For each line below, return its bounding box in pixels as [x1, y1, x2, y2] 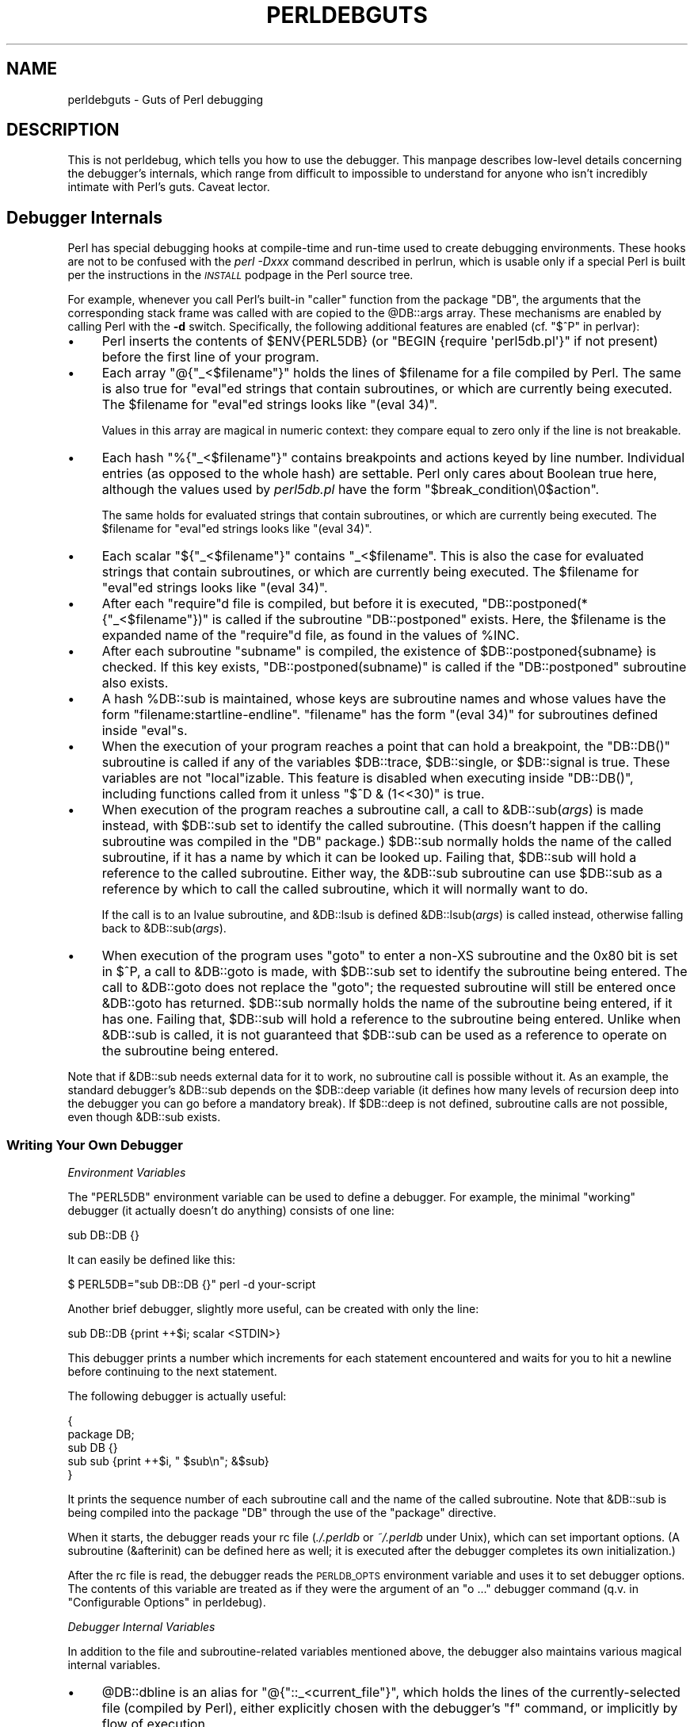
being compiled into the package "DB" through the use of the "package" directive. [67, 1506, 497, 1520]
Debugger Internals [6, 207, 162, 228]
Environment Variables [67, 1166, 186, 1180]
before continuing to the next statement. [67, 1365, 277, 1379]
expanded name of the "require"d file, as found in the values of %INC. [101, 627, 520, 644]
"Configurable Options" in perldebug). [67, 1595, 266, 1610]
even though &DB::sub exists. [67, 1110, 221, 1124]
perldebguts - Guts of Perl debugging [67, 92, 264, 106]
